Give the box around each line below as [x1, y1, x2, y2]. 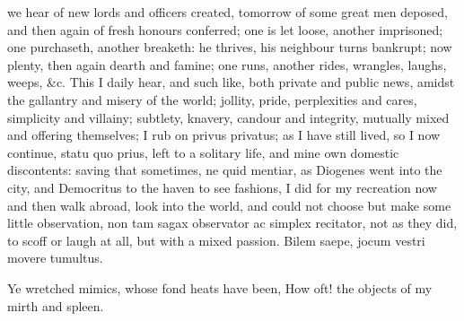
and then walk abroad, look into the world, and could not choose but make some [7, 195, 451, 214]
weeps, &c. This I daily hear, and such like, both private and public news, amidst [7, 73, 455, 91]
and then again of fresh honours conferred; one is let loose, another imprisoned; [7, 20, 443, 39]
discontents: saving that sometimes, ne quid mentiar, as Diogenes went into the [7, 160, 442, 179]
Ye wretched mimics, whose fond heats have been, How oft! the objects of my [7, 278, 433, 297]
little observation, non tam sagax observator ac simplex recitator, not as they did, [7, 213, 458, 232]
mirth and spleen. [7, 296, 104, 315]
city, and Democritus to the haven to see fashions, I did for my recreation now [7, 178, 437, 196]
